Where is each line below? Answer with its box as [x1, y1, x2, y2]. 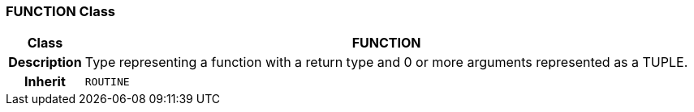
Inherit [24, 73, 66, 90]
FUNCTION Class [6, 3, 115, 19]
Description [8, 54, 82, 71]
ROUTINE [84, 75, 130, 88]
